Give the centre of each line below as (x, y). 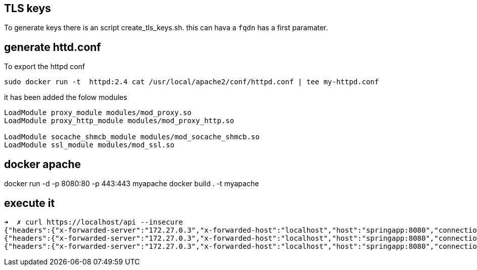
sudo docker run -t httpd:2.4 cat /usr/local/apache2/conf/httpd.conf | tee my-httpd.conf (192, 82)
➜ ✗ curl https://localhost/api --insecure (94, 222)
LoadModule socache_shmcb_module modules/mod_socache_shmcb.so (132, 137)
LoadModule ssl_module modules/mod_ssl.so (89, 145)
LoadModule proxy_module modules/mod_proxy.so (98, 113)
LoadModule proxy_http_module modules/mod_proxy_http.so (119, 121)
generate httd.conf (53, 47)
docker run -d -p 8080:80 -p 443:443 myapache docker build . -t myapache (132, 184)
